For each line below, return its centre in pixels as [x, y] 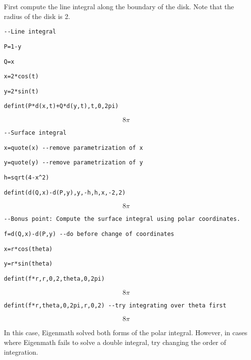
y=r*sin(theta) [28, 264]
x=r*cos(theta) [28, 249]
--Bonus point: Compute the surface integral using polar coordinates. [122, 219]
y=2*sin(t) [21, 91]
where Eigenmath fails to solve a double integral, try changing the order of [115, 342]
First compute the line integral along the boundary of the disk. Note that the [119, 6]
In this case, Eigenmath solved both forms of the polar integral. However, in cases [126, 333]
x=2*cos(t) [21, 77]
